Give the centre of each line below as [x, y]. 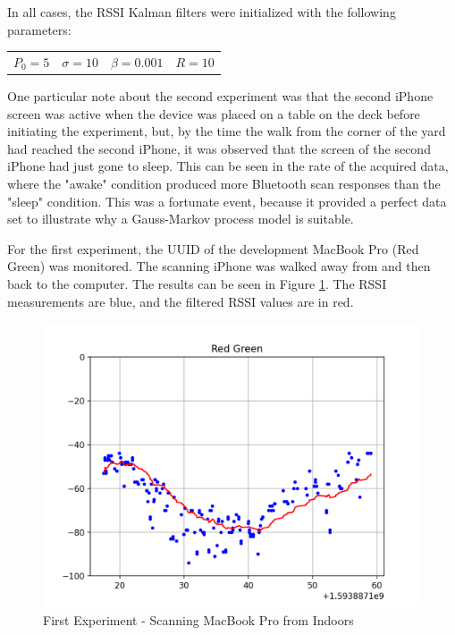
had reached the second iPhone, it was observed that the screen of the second [219, 148]
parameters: [39, 29]
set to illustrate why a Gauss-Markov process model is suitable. [181, 219]
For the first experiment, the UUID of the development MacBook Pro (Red [213, 248]
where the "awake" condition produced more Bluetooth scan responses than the [224, 183]
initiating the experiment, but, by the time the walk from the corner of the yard [227, 131]
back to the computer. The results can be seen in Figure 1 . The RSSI [197, 283]
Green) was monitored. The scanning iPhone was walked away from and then [219, 266]
